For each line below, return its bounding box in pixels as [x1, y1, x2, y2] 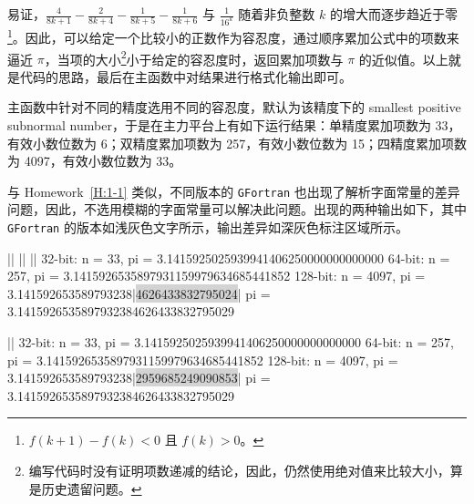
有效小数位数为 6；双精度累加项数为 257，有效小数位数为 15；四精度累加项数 [7, 133, 467, 152]
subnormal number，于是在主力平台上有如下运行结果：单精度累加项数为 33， [7, 116, 461, 134]
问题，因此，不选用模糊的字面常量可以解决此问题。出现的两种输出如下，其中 [7, 200, 467, 219]
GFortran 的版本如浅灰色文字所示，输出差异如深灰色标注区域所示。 [7, 218, 408, 237]
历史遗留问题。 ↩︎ [41, 478, 142, 498]
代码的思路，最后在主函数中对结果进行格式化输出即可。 [19, 67, 352, 86]
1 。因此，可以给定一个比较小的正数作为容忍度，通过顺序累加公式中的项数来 [7, 26, 459, 46]
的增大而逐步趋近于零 [329, 5, 458, 23]
